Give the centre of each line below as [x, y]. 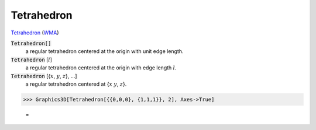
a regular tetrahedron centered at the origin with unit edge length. [104, 51]
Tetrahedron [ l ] [32, 59]
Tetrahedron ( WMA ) [35, 33]
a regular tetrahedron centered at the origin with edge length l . [101, 68]
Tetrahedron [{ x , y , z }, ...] [44, 76]
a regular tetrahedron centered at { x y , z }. [76, 84]
